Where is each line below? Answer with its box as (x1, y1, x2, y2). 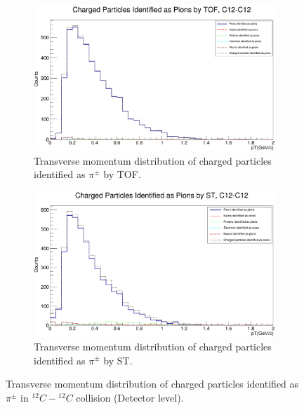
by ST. (103, 353, 133, 367)
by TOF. (103, 167, 141, 182)
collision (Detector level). (76, 390, 184, 404)
